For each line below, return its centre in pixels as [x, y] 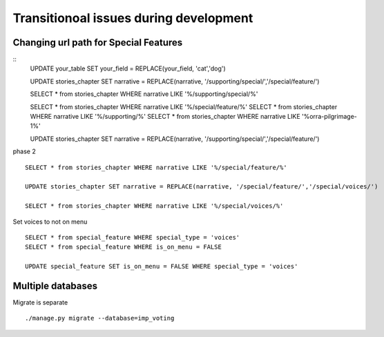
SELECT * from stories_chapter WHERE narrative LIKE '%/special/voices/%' [154, 206]
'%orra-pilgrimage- [329, 117]
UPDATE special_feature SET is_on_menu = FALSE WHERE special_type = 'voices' [162, 267]
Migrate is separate [40, 302]
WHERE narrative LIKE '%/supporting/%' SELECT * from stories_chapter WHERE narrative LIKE [165, 117]
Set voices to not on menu [50, 222]
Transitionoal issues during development [133, 18]
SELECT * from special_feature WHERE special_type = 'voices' [133, 237]
